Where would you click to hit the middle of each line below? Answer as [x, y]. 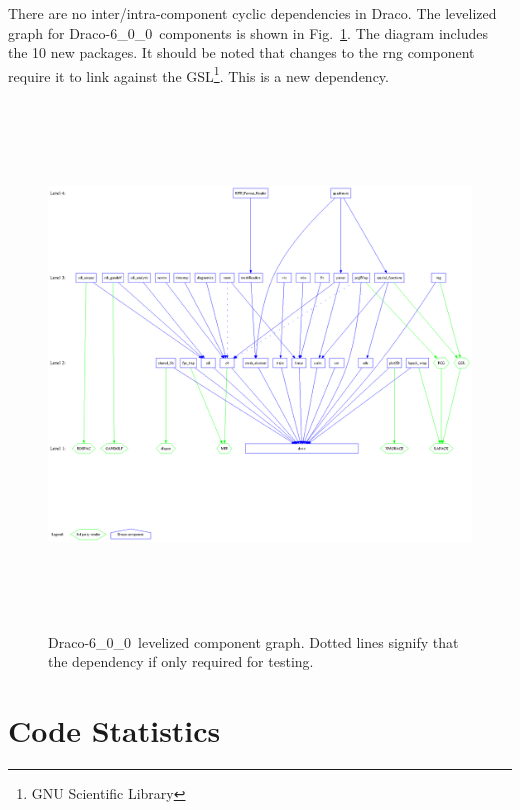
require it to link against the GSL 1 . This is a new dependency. [198, 74]
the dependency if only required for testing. [181, 661]
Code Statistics [114, 730]
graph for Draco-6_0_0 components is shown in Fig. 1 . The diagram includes [248, 32]
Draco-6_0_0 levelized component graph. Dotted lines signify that [253, 641]
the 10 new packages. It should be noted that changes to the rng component [241, 52]
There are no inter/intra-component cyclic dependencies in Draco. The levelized [252, 13]
